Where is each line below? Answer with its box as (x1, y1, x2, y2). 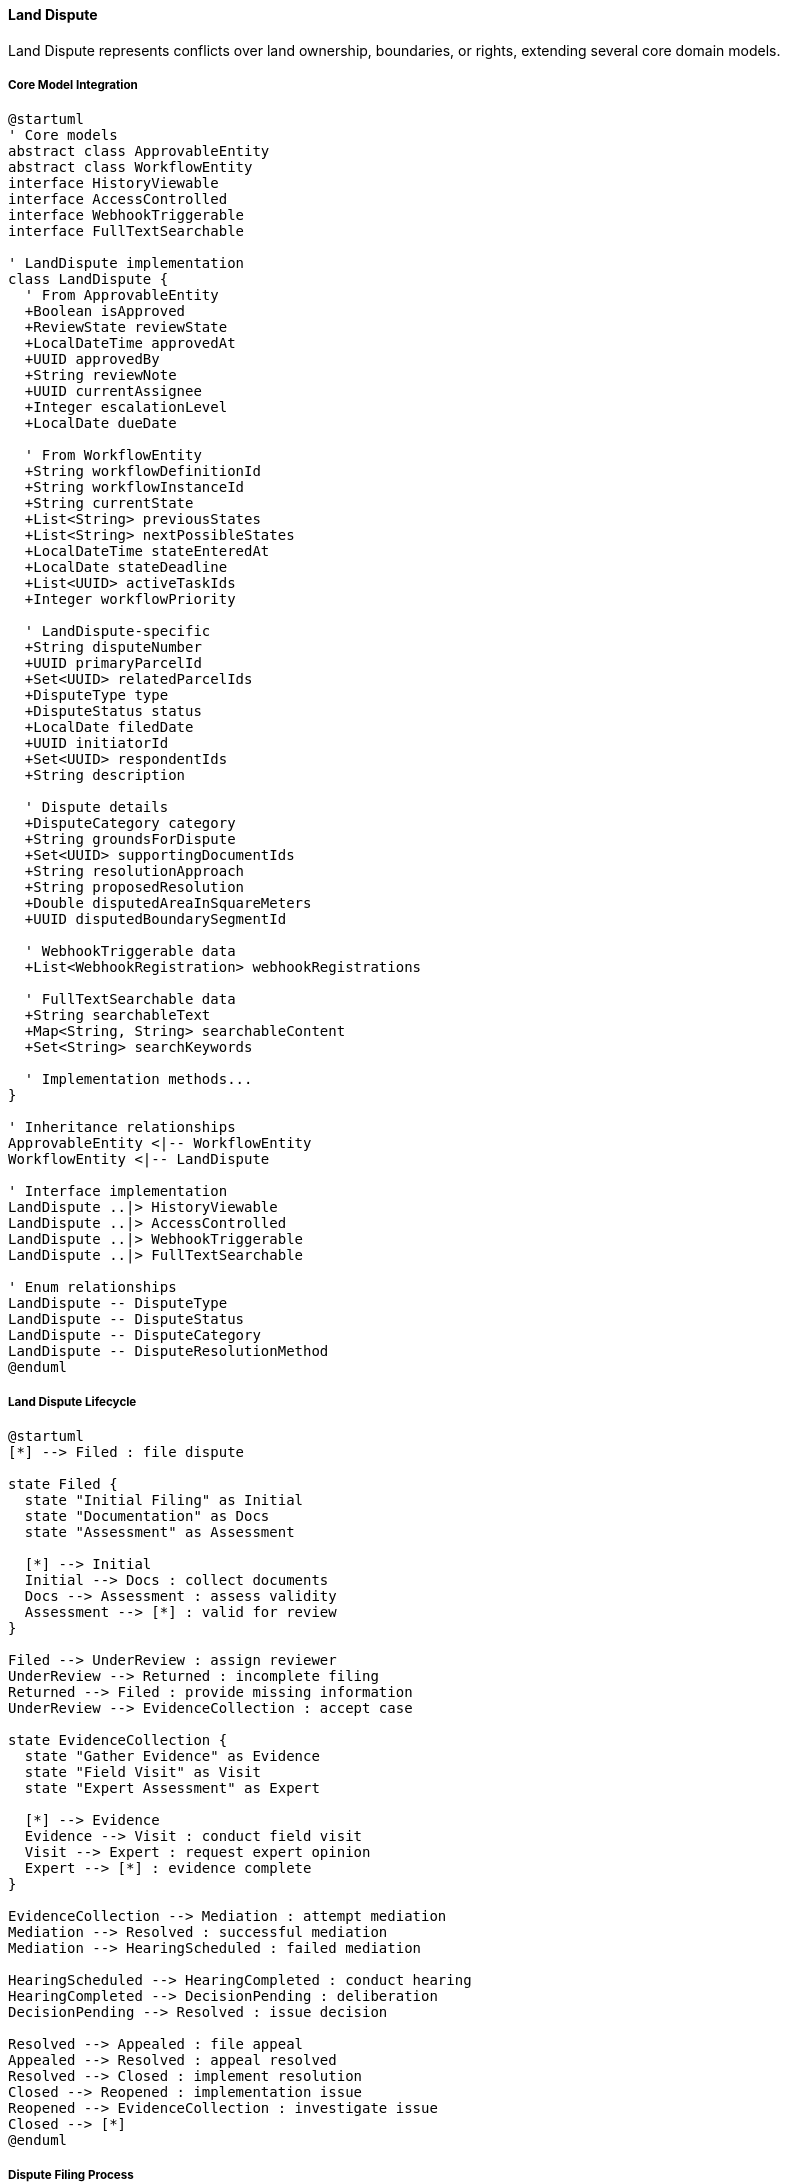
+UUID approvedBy (24, 351, 160, 368)
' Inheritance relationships (8, 1119, 236, 1136)
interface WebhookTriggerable (8, 207, 245, 224)
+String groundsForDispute (24, 831, 236, 848)
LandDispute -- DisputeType (8, 1295, 228, 1312)
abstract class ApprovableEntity (8, 143, 270, 160)
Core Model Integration (8, 78, 138, 92)
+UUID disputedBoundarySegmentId (24, 911, 287, 928)
